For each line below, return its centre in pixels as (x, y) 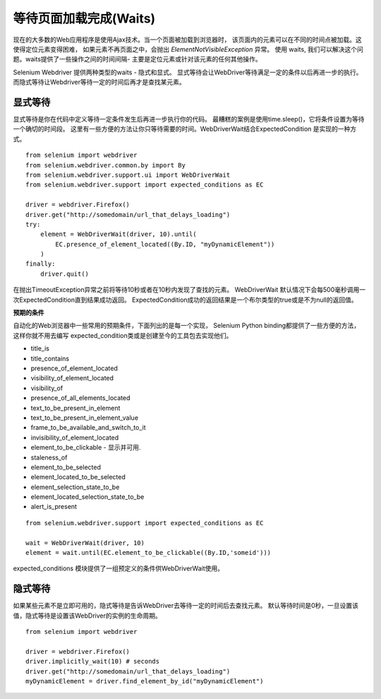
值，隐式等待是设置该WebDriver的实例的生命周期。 (87, 616)
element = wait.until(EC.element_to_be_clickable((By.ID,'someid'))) (149, 553)
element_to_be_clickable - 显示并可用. (86, 447)
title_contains (50, 358)
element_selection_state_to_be (75, 487)
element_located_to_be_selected (78, 477)
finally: (41, 264)
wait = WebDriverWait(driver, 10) (85, 543)
